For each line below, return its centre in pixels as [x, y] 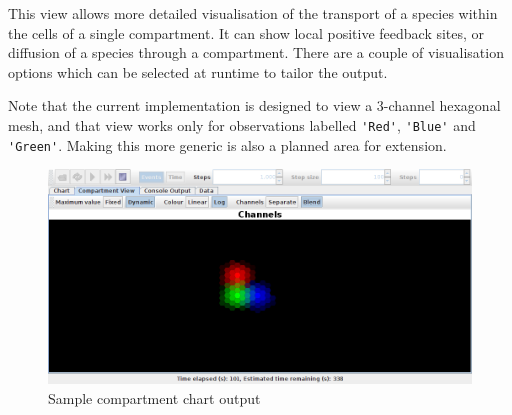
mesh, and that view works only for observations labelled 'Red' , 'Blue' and [242, 124]
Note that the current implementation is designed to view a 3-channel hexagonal [254, 105]
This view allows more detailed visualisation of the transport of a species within [253, 13]
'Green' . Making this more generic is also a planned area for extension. [227, 144]
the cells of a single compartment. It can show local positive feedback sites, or [246, 32]
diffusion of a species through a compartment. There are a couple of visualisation [256, 52]
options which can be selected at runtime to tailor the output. [198, 71]
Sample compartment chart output [154, 397]
